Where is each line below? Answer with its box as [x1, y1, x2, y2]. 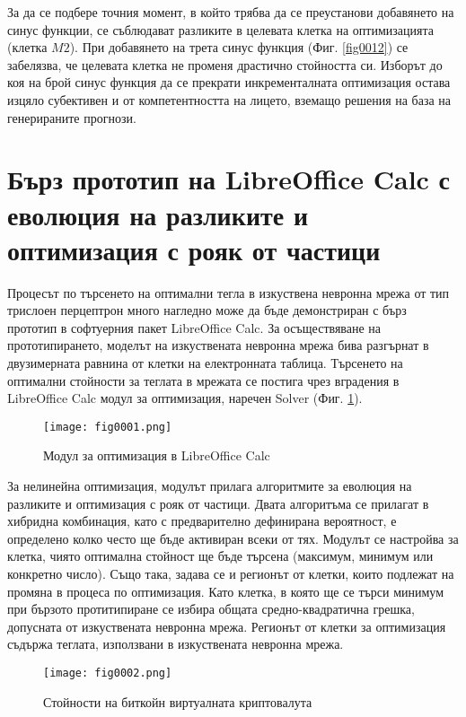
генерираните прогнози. [7, 108, 136, 127]
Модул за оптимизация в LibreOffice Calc [43, 446, 270, 465]
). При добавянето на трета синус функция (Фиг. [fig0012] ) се [69, 38, 409, 57]
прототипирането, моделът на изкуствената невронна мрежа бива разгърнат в [7, 336, 429, 354]
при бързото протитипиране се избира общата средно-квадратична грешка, [7, 599, 415, 618]
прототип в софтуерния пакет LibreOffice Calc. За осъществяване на [7, 318, 382, 337]
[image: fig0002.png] [43, 667, 172, 679]
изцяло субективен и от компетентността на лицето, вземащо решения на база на [7, 90, 452, 109]
